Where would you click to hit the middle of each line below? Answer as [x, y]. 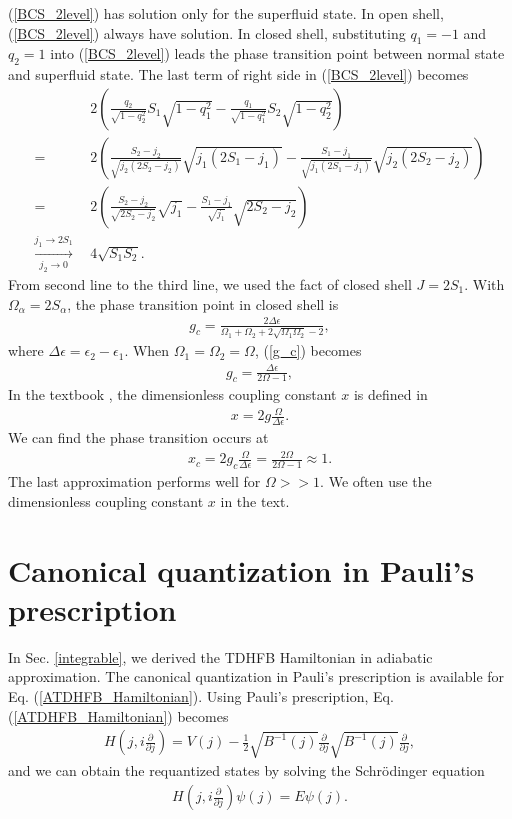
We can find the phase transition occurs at [138, 437]
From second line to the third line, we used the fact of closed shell [210, 283]
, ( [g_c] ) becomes [308, 350]
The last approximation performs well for [134, 481]
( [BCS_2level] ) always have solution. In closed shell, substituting [207, 32]
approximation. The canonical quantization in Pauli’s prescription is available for [256, 676]
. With [484, 283]
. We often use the [376, 481]
